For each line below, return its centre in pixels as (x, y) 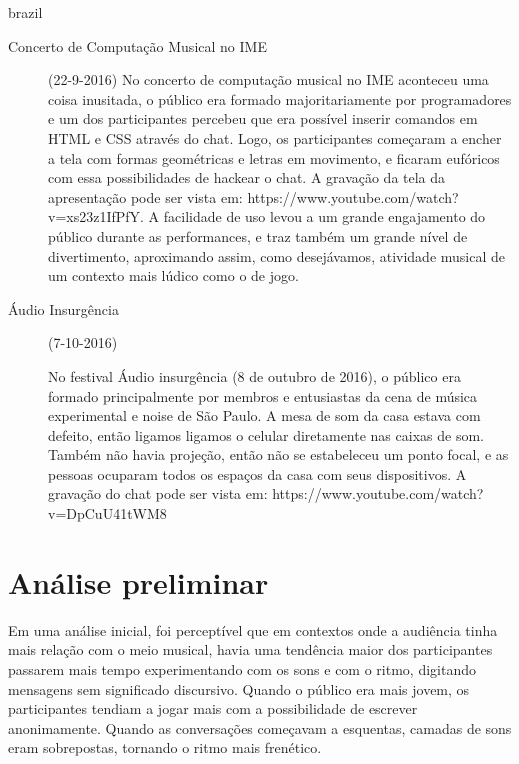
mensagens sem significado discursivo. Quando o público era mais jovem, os (239, 688)
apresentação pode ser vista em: (145, 196)
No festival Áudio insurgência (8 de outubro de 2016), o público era (254, 375)
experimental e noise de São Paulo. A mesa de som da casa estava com (264, 415)
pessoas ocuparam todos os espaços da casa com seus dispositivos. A (257, 473)
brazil (25, 12)
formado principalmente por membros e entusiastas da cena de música (263, 395)
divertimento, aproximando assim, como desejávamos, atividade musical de (276, 255)
